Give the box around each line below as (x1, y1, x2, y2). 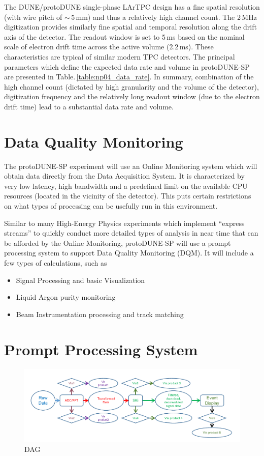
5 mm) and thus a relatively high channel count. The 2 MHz (71, 11, 257, 22)
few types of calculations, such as (4, 258, 107, 268)
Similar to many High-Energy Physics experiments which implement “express (4, 217, 245, 228)
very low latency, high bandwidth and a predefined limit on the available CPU (4, 180, 248, 191)
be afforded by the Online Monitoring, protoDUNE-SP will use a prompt (4, 237, 231, 248)
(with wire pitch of (4, 11, 62, 22)
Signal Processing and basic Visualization (16, 274, 145, 285)
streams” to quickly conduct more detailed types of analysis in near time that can (4, 227, 258, 238)
